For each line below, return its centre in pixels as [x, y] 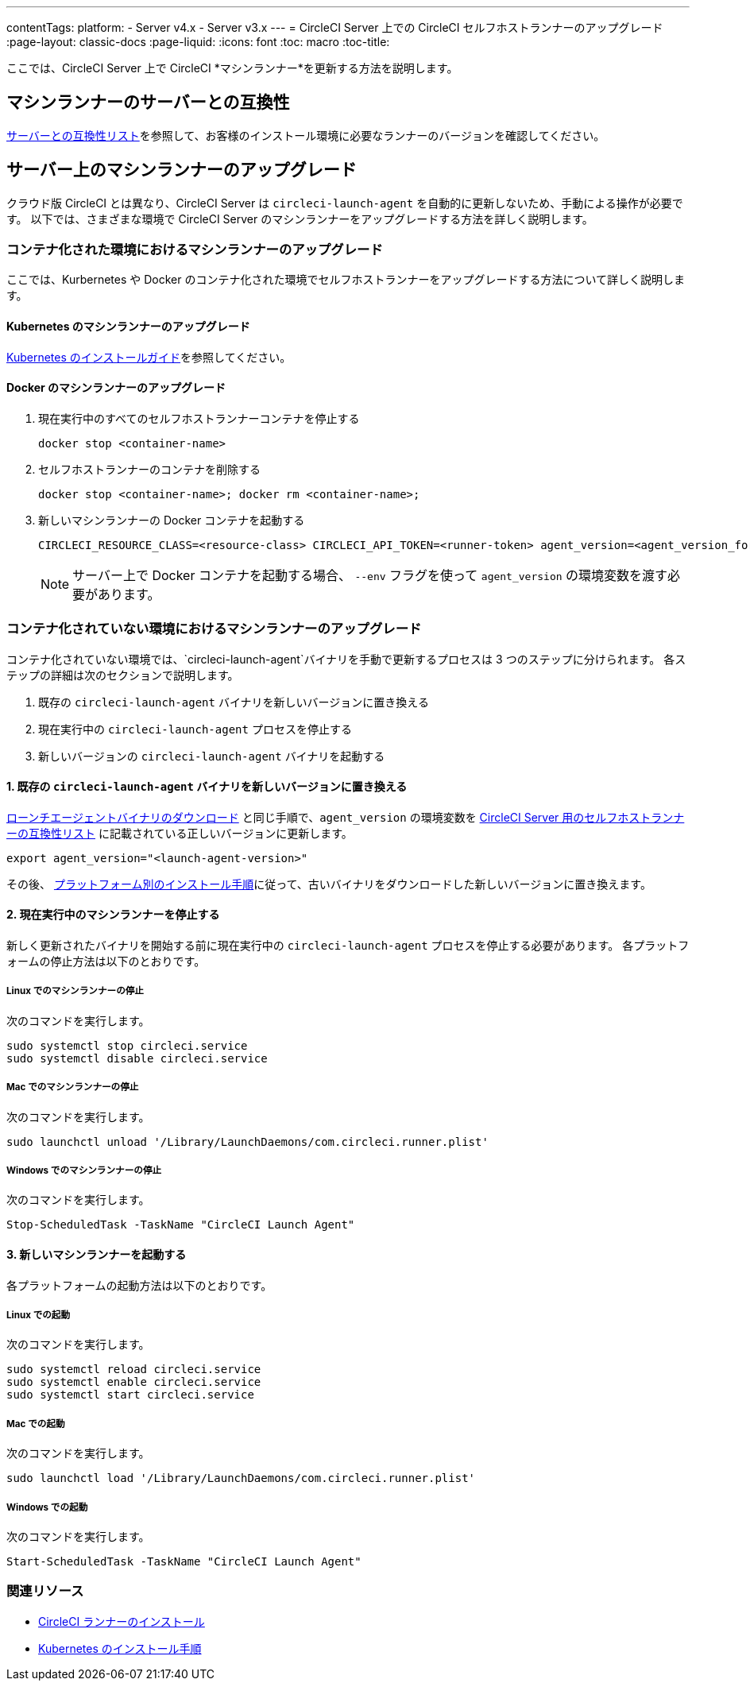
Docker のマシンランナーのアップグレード [116, 388]
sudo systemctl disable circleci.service [137, 1058]
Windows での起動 [47, 1507]
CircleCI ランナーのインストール [122, 1621]
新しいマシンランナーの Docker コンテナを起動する [172, 520]
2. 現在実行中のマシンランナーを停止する [113, 915]
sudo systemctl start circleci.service [130, 1395]
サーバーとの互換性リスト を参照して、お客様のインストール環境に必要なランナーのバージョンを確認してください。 [306, 135]
